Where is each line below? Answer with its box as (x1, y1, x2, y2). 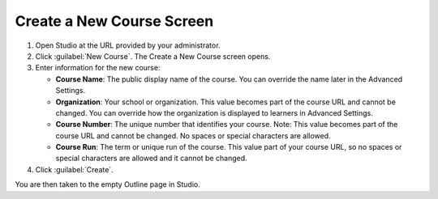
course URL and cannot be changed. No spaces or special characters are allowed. (55, 130, 332, 141)
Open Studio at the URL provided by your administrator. (35, 40, 221, 50)
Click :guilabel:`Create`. (35, 164, 114, 174)
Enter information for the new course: (35, 63, 161, 73)
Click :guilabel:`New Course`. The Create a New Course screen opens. (35, 51, 271, 61)
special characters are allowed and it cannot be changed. (55, 154, 247, 163)
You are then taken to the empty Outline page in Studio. (15, 180, 200, 189)
